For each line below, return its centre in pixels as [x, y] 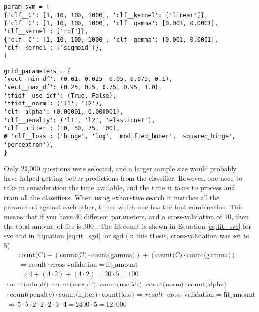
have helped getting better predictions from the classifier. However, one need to [123, 178]
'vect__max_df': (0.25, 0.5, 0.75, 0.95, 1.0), [83, 87]
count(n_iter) [78, 295]
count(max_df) [74, 285]
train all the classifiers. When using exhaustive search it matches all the [112, 197]
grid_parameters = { [38, 71]
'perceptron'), [29, 144]
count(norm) [165, 285]
